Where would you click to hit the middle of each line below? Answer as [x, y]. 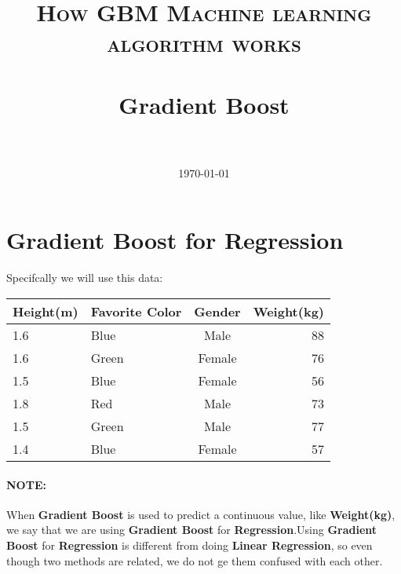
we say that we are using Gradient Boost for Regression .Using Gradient [192, 530]
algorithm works [204, 43]
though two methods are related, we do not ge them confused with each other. [195, 560]
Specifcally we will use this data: [85, 278]
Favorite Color [136, 311]
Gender [217, 311]
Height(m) [46, 311]
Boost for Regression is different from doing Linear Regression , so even [190, 545]
